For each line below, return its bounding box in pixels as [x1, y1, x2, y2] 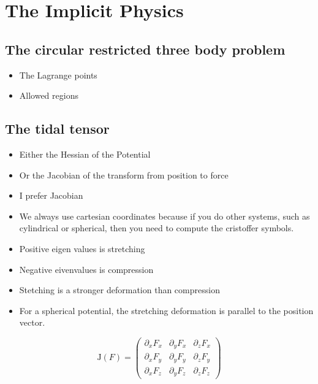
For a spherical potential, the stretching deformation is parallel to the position [19, 304, 314, 317]
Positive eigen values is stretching [19, 242, 145, 255]
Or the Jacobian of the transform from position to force [19, 168, 229, 181]
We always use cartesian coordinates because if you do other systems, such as [19, 209, 310, 222]
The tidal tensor [5, 119, 110, 138]
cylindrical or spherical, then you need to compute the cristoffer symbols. [19, 221, 294, 234]
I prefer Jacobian [19, 189, 83, 202]
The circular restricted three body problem [5, 39, 286, 58]
